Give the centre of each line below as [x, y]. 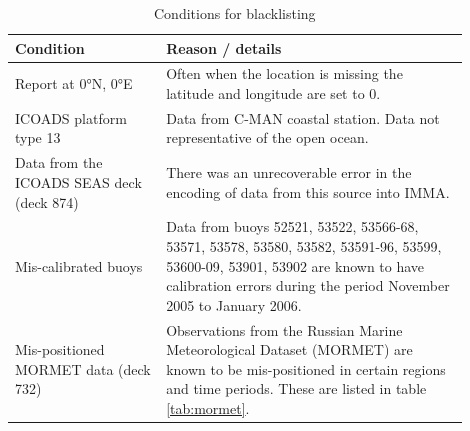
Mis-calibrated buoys [79, 265]
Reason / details [224, 47]
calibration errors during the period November [308, 285]
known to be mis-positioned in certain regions [306, 368]
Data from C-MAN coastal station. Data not [303, 117]
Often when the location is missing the [284, 73]
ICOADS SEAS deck [78, 181]
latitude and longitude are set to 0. [273, 93]
